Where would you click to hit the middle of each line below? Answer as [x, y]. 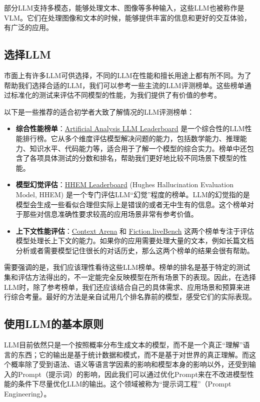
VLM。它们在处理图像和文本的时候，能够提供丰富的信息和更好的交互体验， [128, 17]
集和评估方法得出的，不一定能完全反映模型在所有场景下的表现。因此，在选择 [130, 277]
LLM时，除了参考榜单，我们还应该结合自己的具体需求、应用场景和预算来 [124, 287]
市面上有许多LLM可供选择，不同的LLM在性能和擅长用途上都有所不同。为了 [128, 75]
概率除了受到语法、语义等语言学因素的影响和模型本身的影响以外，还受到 [130, 364]
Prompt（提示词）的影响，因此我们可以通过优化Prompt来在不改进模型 [132, 374]
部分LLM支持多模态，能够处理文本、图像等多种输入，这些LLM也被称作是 [124, 8]
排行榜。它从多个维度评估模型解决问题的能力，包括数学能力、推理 [131, 138]
